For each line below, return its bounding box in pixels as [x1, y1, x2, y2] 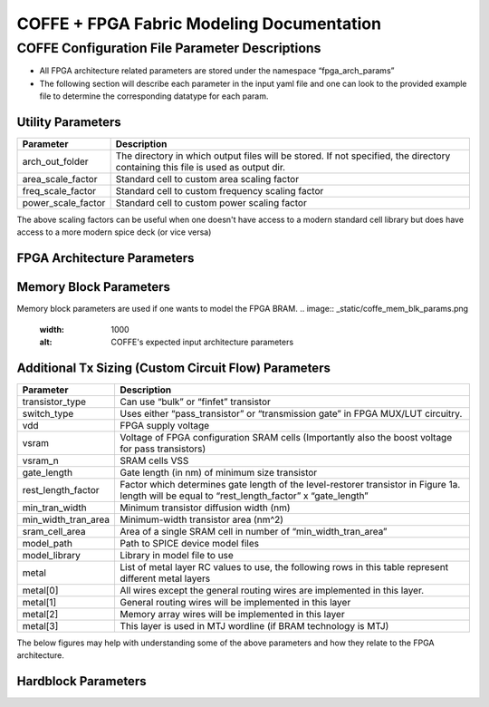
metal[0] [22, 585, 59, 597]
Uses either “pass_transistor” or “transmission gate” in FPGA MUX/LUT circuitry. [120, 408, 463, 421]
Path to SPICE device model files [120, 538, 260, 550]
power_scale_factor [22, 197, 106, 209]
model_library [22, 549, 81, 562]
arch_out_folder [22, 155, 90, 168]
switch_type [22, 408, 74, 421]
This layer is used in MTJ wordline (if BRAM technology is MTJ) [120, 620, 389, 633]
